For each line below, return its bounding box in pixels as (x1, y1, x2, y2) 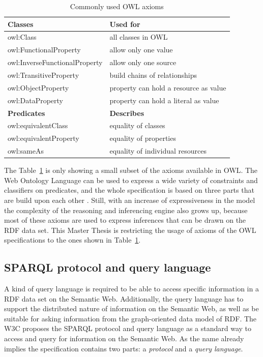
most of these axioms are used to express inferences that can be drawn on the (4, 215, 246, 225)
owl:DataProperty (8, 95, 63, 105)
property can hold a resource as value (109, 82, 226, 93)
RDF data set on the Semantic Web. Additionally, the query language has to (4, 293, 244, 304)
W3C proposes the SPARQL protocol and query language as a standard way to (4, 323, 252, 334)
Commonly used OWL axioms (70, 1, 164, 11)
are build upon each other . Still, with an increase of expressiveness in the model (4, 194, 255, 205)
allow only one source (109, 57, 177, 68)
